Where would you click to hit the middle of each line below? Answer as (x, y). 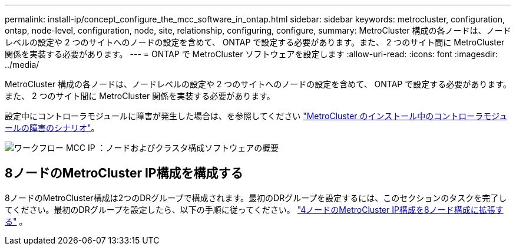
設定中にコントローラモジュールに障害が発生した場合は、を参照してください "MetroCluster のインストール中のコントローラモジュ (256, 116)
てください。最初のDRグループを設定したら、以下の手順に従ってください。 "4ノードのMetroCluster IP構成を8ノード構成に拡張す (254, 209)
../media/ (22, 65)
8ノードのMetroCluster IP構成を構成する (124, 173)
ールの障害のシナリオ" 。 (52, 128)
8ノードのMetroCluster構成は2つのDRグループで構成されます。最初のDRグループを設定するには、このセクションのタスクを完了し (256, 198)
